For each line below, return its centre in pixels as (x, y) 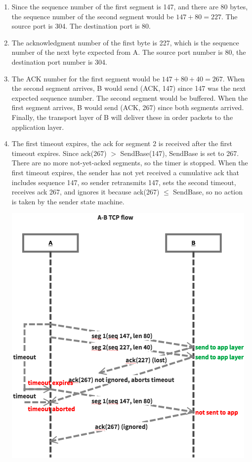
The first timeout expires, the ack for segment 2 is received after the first (122, 143)
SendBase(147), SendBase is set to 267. (180, 153)
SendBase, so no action (208, 192)
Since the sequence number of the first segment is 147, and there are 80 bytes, (130, 6)
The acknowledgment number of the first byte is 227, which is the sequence (125, 42)
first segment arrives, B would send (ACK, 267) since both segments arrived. (128, 107)
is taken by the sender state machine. (68, 201)
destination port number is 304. (59, 61)
